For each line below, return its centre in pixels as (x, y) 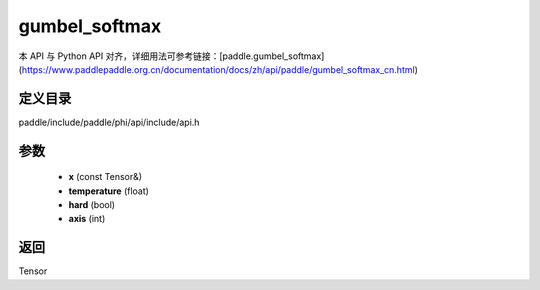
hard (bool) (91, 205)
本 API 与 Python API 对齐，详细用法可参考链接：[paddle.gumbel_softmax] (171, 56)
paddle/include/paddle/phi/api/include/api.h (109, 122)
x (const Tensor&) (105, 177)
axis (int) (87, 219)
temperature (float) (109, 191)
